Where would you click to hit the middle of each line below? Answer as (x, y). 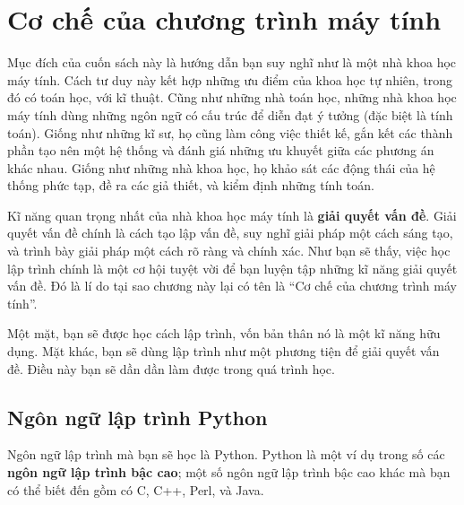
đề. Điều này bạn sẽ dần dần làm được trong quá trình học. (171, 368)
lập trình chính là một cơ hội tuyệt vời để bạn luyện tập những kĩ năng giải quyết (232, 268)
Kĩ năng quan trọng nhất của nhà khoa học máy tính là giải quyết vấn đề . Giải (232, 215)
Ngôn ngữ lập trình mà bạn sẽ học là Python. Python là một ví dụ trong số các (226, 454)
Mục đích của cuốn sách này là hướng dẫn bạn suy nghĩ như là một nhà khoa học (232, 62)
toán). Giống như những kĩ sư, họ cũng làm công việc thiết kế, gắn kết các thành (230, 132)
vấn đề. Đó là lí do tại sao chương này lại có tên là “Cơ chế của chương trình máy (232, 286)
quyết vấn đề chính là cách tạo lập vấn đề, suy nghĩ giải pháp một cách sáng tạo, (230, 233)
